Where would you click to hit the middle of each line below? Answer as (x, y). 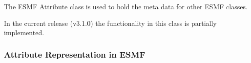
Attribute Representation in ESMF (75, 54)
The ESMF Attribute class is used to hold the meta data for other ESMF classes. (126, 6)
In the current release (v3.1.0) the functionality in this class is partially (110, 23)
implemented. (24, 32)
